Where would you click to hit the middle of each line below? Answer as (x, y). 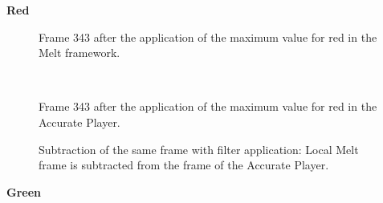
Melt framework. (79, 53)
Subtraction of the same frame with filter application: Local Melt (199, 149)
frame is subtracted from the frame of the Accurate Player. (184, 165)
